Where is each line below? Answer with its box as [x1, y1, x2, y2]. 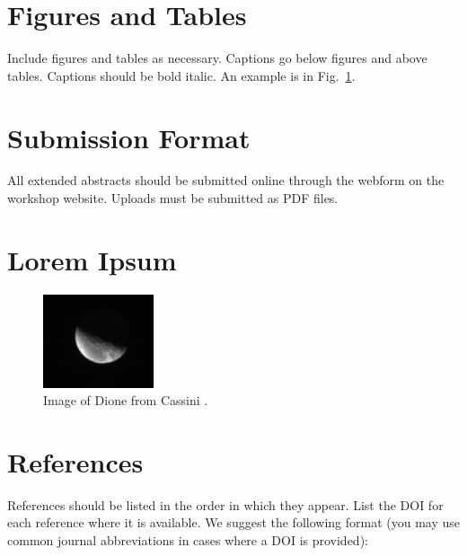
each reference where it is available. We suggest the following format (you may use [7, 513, 461, 532]
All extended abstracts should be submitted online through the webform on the [7, 171, 445, 190]
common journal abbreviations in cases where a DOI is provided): [7, 531, 368, 550]
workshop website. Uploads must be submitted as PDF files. [7, 189, 339, 207]
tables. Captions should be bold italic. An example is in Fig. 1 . [7, 66, 356, 84]
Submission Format [7, 119, 251, 155]
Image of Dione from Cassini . [43, 391, 208, 410]
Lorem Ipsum [7, 241, 177, 278]
